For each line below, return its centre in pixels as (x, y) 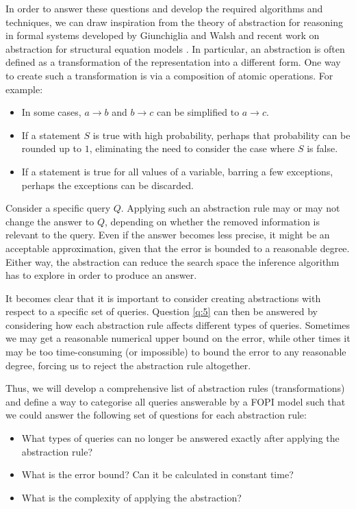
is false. (322, 148)
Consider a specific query (58, 208)
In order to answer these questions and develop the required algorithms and (164, 8)
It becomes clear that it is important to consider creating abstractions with (163, 298)
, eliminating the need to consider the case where (192, 148)
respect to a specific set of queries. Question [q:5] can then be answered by (162, 311)
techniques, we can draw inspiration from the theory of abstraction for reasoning (174, 22)
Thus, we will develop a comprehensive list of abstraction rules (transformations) (175, 388)
